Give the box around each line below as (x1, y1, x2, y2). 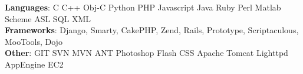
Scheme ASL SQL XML (5, 12, 91, 24)
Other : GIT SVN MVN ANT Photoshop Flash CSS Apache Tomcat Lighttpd (5, 47, 288, 59)
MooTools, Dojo (5, 35, 62, 47)
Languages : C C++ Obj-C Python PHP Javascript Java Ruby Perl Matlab (5, 1, 281, 13)
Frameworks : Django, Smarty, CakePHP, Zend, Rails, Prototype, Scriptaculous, (5, 24, 299, 36)
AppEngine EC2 (5, 58, 64, 70)
